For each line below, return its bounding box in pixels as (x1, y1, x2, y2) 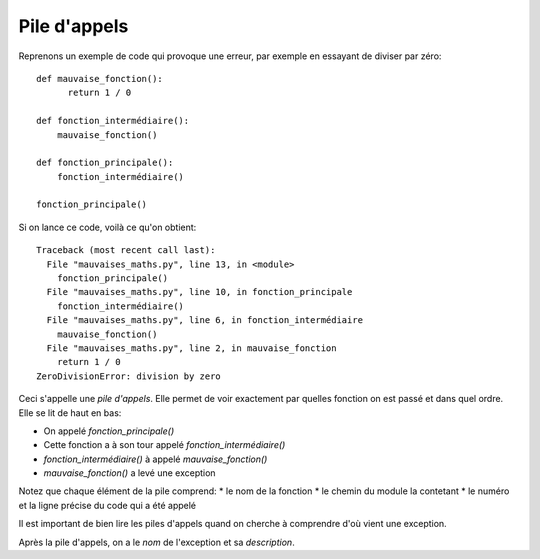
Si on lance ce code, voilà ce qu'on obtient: (18, 221, 197, 233)
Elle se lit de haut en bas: (18, 406, 122, 419)
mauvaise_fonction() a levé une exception (43, 467, 216, 479)
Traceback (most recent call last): (36, 245, 216, 256)
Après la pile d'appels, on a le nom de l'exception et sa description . (18, 536, 295, 548)
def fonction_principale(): (36, 157, 174, 169)
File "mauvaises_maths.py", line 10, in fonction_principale (46, 286, 353, 298)
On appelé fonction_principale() (43, 425, 175, 437)
